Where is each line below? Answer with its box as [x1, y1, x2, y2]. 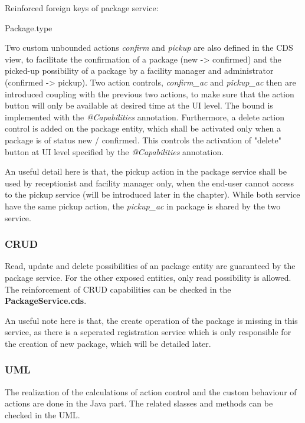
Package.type [5, 21, 53, 34]
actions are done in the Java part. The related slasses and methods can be [5, 397, 273, 409]
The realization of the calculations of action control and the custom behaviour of [5, 385, 297, 398]
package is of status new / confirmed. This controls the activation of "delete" [5, 133, 281, 146]
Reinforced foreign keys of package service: [5, 2, 159, 14]
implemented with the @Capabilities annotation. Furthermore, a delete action [5, 110, 284, 123]
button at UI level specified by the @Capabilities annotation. [5, 145, 224, 158]
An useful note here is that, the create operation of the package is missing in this [5, 314, 298, 326]
